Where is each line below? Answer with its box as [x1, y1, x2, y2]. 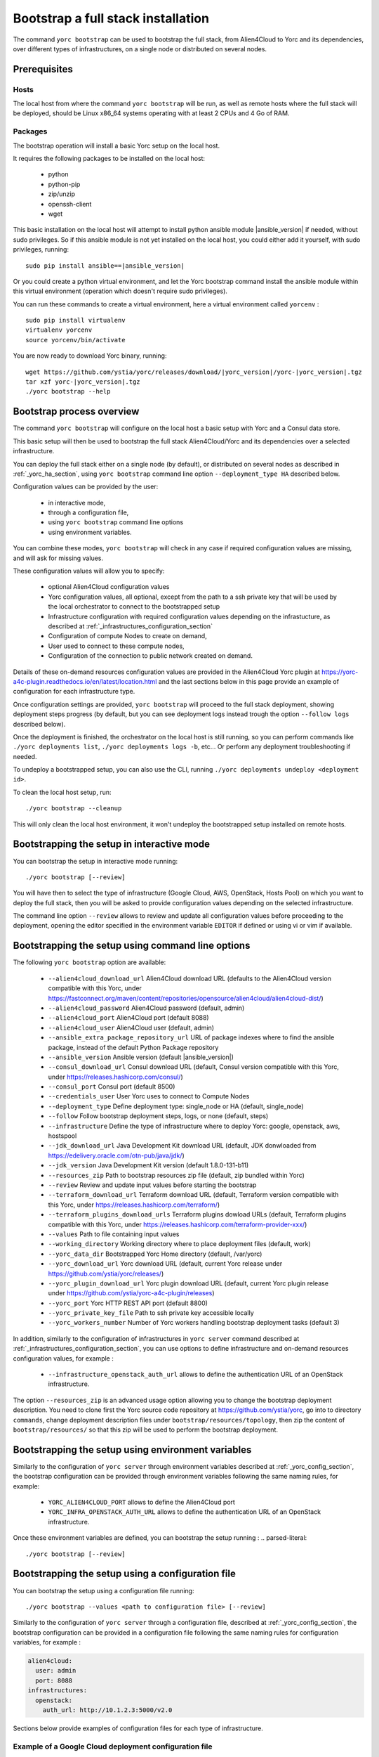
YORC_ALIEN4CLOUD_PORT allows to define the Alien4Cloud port [48, 1498, 235, 1507]
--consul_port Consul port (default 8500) [48, 1082, 175, 1091]
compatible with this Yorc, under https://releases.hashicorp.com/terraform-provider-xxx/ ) [48, 1220, 307, 1228]
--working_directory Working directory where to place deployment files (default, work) [48, 1240, 312, 1248]
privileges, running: [13, 245, 69, 254]
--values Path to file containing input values [48, 1230, 180, 1238]
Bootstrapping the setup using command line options [13, 940, 251, 952]
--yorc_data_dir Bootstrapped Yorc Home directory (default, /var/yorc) [48, 1250, 262, 1258]
